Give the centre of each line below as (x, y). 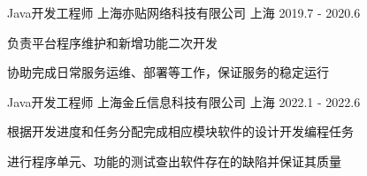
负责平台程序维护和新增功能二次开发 (112, 42)
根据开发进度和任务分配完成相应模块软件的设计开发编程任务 (180, 131)
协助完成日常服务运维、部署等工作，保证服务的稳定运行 (168, 72)
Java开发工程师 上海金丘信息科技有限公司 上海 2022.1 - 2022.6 (184, 101)
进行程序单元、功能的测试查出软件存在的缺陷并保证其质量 (174, 161)
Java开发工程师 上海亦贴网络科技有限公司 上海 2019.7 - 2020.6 (184, 12)
